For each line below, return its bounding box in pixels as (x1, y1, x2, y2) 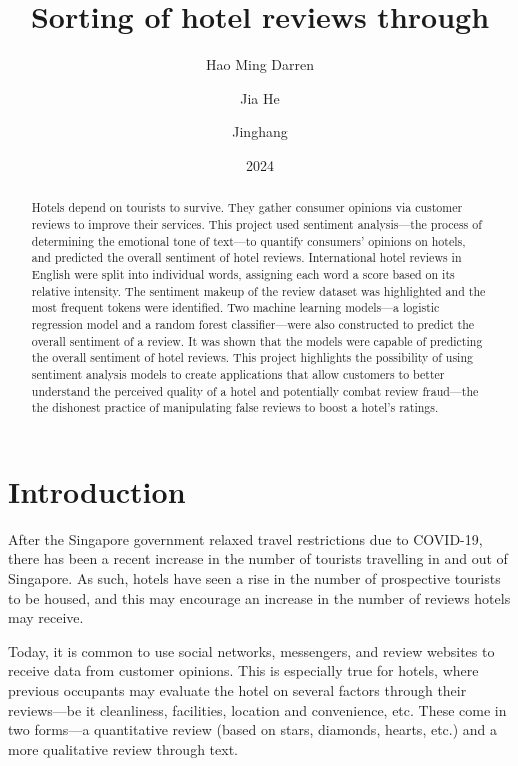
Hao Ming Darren (205, 54, 314, 75)
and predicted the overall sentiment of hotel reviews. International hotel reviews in (31, 249, 462, 266)
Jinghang (232, 121, 288, 142)
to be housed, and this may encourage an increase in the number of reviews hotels (8, 587, 511, 608)
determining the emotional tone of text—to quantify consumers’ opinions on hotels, (31, 232, 466, 249)
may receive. (8, 607, 84, 628)
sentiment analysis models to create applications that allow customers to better (31, 365, 445, 382)
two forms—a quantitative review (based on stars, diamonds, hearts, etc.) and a (8, 719, 498, 740)
